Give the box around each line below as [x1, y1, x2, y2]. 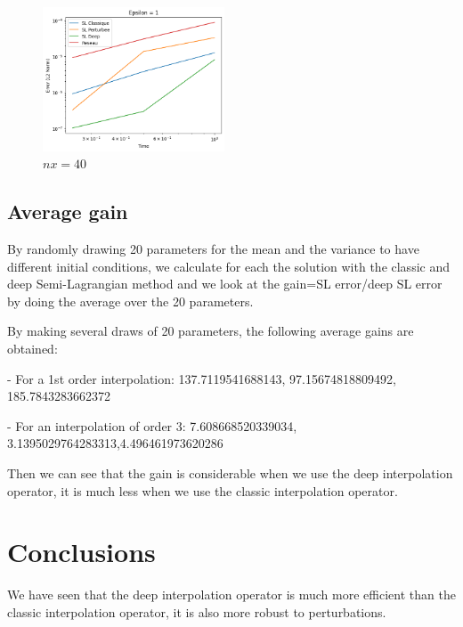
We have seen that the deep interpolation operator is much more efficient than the [7, 585, 456, 604]
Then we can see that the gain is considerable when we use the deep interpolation [7, 463, 453, 482]
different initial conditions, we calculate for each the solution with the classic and [7, 256, 450, 275]
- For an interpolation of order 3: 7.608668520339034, [7, 416, 297, 435]
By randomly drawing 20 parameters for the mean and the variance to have [7, 240, 419, 257]
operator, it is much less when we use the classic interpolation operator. [7, 481, 398, 500]
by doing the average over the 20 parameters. [7, 291, 254, 310]
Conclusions [7, 533, 156, 570]
